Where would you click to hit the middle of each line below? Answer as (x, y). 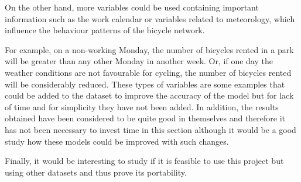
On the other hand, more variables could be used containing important (132, 7)
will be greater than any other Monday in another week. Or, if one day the (139, 61)
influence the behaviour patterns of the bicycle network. (105, 30)
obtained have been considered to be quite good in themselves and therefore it (145, 118)
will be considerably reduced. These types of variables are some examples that (145, 84)
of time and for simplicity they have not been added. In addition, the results (142, 106)
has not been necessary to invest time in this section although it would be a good (150, 129)
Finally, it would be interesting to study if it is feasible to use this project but (144, 161)
